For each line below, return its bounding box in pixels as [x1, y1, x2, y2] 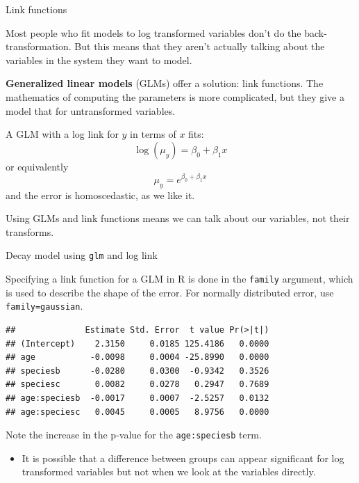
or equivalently [6, 159, 69, 173]
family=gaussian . [6, 299, 83, 313]
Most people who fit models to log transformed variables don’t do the [6, 25, 301, 40]
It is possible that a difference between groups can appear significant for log [22, 450, 344, 465]
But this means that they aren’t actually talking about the [74, 39, 325, 54]
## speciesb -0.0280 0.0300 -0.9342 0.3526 [6, 365, 269, 376]
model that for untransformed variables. [6, 103, 176, 118]
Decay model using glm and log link [6, 248, 158, 262]
